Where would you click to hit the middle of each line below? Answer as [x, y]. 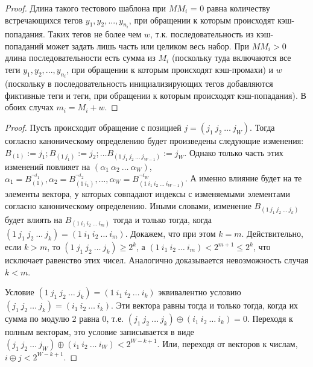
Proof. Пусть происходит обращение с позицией [93, 127]
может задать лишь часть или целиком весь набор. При [147, 45]
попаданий [24, 45]
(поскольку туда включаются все [231, 58]
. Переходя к [270, 318]
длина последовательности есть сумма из [80, 58]
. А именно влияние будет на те [244, 178]
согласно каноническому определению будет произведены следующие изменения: [154, 141]
